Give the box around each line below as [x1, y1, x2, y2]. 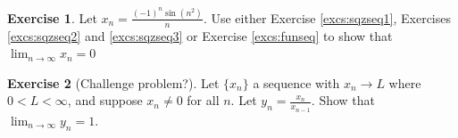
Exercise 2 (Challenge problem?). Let [7, 73, 220, 92]
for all [187, 91, 220, 110]
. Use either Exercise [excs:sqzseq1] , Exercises [203, 8, 451, 27]
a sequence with [253, 73, 340, 92]
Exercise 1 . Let [7, 8, 97, 27]
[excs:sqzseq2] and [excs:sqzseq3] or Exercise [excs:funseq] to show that [7, 26, 393, 45]
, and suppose [67, 91, 143, 110]
